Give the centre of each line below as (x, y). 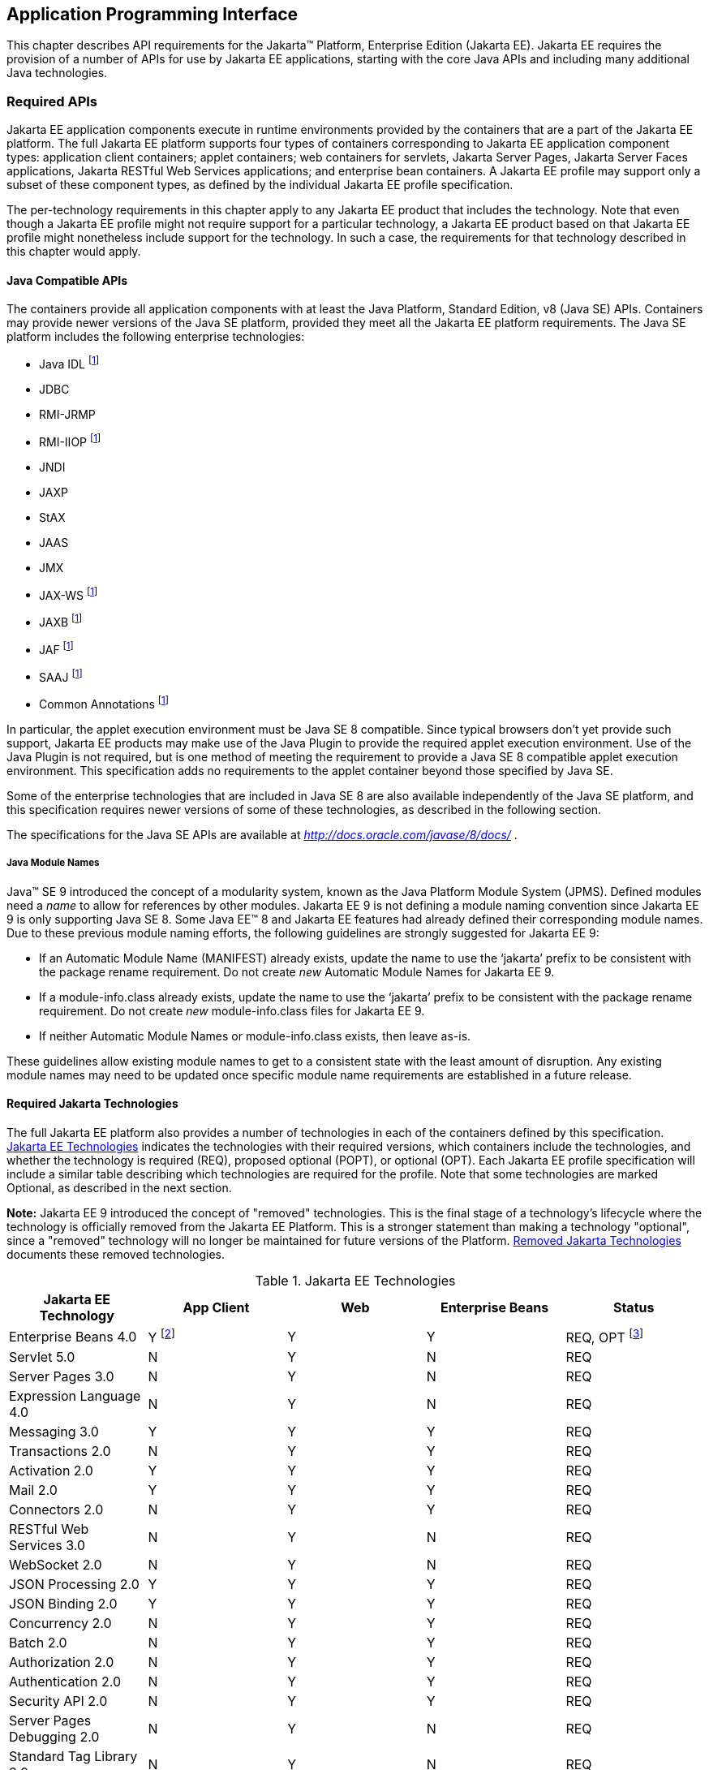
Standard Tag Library (73, 1757)
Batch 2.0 (38, 1643)
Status (634, 1307)
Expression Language (75, 1396)
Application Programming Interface (153, 14)
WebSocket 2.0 (56, 1565)
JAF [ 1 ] (56, 648)
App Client (216, 1307)
